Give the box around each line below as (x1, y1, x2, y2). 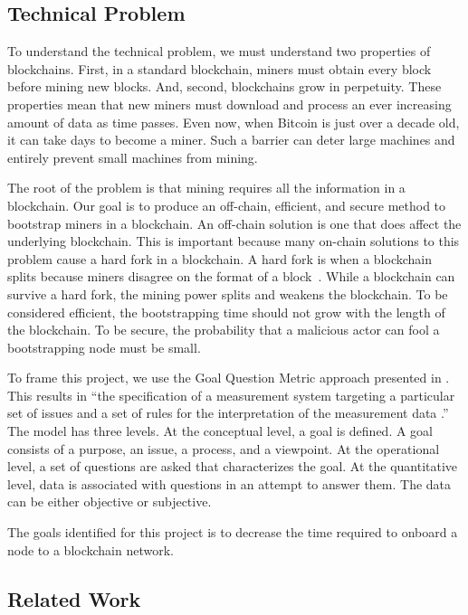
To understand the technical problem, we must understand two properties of (7, 42, 431, 61)
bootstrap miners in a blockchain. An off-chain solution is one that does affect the (7, 213, 462, 232)
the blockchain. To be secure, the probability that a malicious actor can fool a (7, 320, 440, 339)
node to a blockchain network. (7, 540, 174, 559)
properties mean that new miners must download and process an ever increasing (7, 94, 452, 113)
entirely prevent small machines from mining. (7, 147, 258, 166)
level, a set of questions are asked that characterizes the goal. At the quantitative (7, 457, 458, 476)
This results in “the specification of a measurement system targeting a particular (7, 385, 455, 404)
